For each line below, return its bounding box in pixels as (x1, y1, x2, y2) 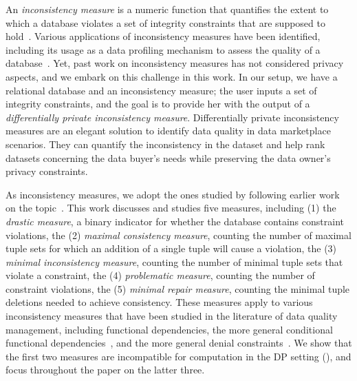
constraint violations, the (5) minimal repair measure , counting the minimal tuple (6, 281, 350, 296)
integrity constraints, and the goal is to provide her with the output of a (6, 96, 310, 111)
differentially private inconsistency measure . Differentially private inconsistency (6, 110, 339, 124)
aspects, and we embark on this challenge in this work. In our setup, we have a (6, 69, 338, 83)
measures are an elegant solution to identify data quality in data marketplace (6, 123, 331, 138)
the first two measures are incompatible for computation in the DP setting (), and (6, 349, 351, 363)
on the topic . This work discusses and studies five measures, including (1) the (6, 200, 336, 215)
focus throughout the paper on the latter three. (6, 362, 205, 377)
